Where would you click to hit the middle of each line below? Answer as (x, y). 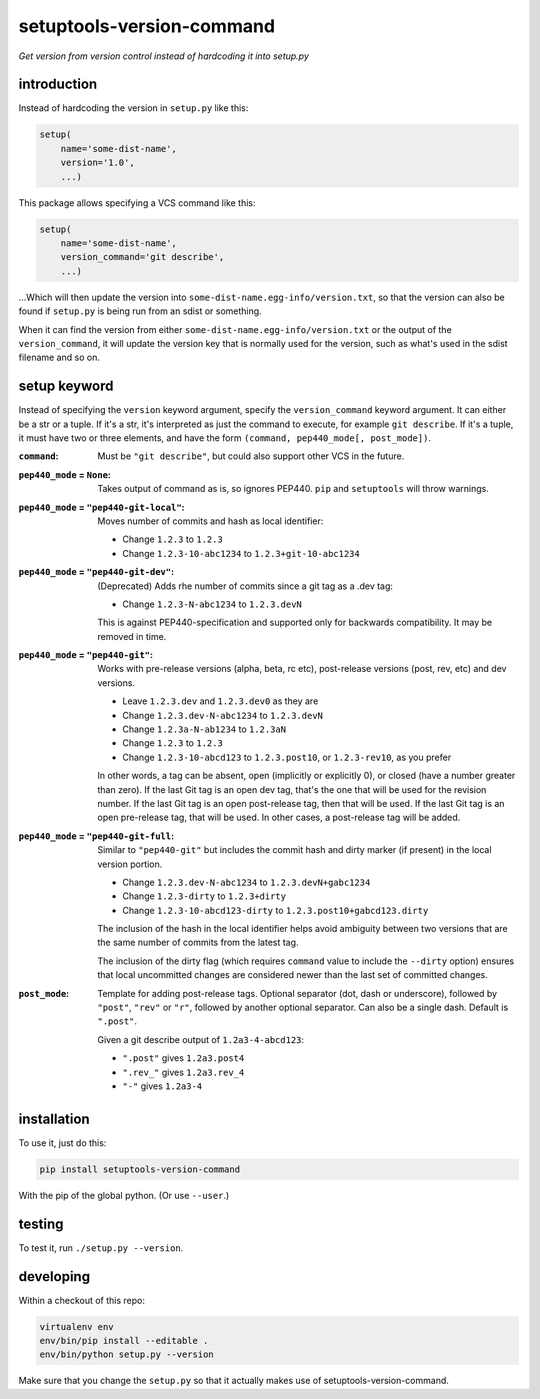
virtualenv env (76, 1326)
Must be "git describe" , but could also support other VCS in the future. (251, 456)
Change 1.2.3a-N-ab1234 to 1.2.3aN (204, 729)
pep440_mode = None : (65, 474)
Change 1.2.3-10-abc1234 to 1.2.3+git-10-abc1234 (241, 553)
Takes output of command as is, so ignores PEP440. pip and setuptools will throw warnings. (293, 489)
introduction (58, 84)
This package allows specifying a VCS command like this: (137, 202)
